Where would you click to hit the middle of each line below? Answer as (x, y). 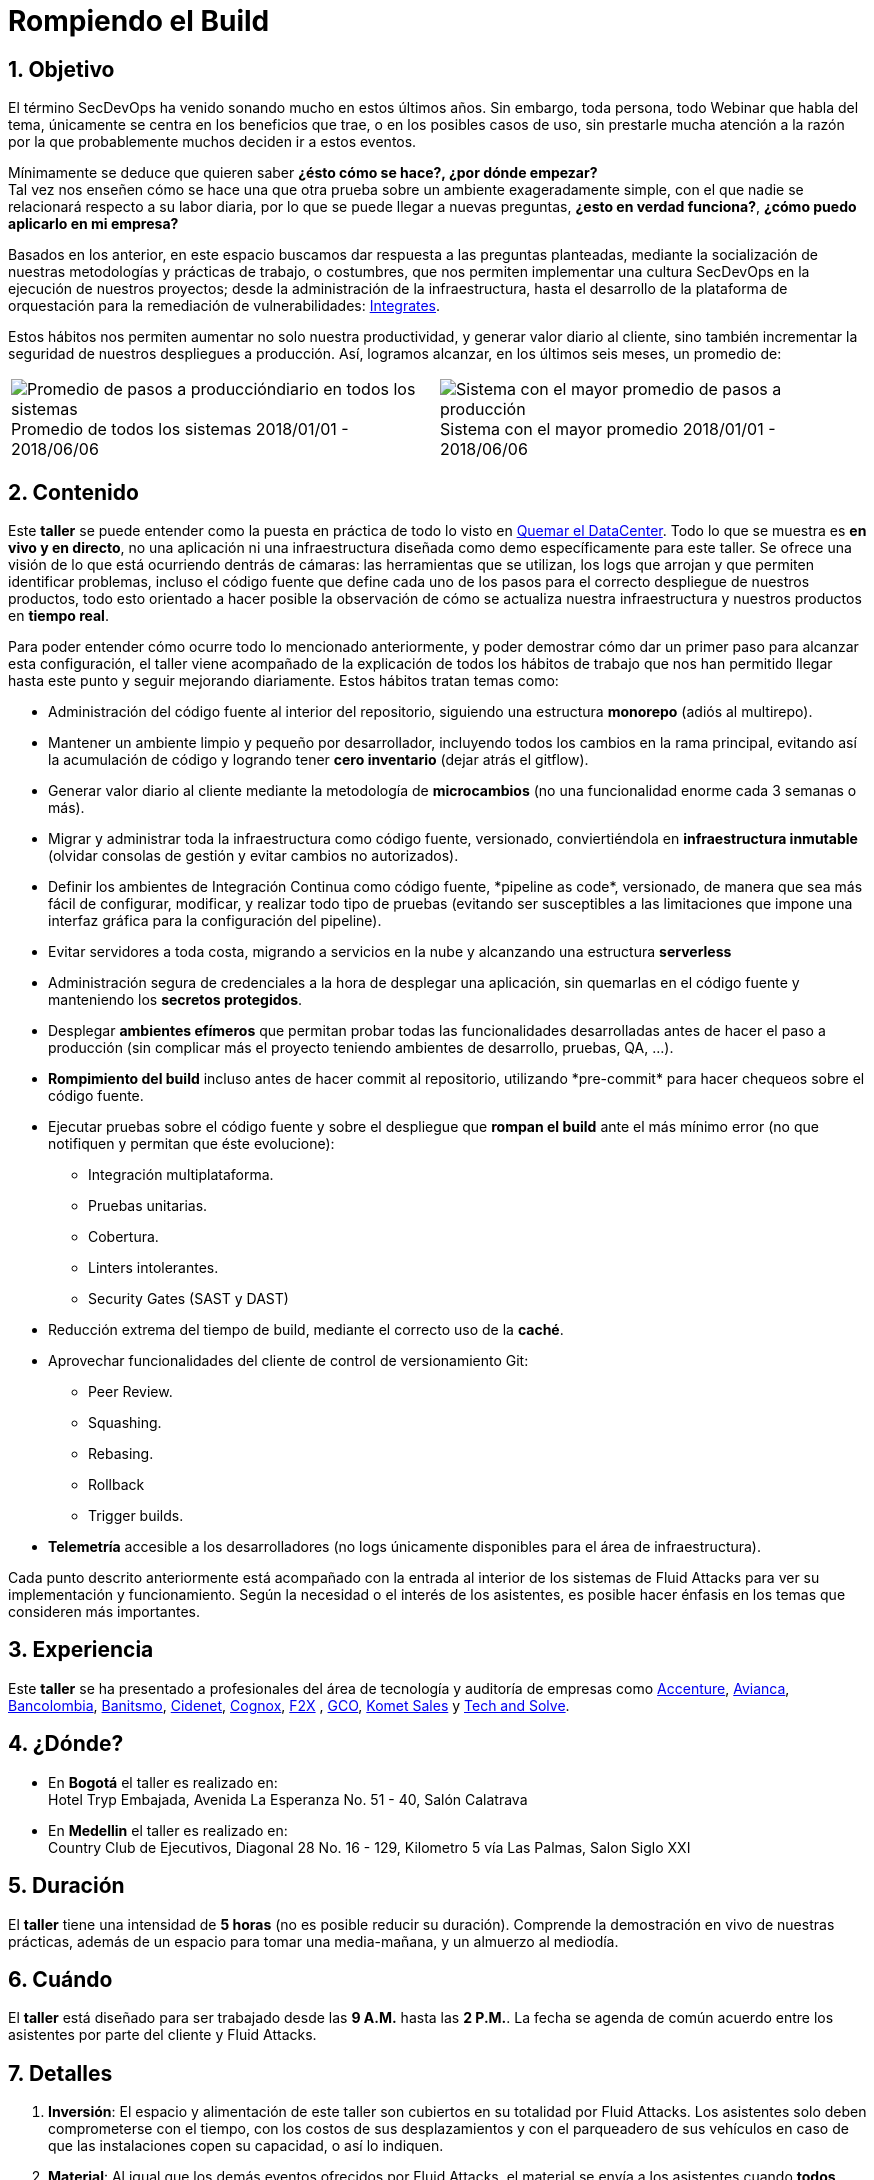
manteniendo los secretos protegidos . (175, 1000)
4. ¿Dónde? (66, 1744)
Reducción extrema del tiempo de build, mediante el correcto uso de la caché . (306, 1330)
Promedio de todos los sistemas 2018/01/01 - (180, 429)
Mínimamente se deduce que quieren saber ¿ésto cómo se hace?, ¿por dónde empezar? (303, 173)
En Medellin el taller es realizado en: (168, 1830)
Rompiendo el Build (139, 21)
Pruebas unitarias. (148, 1206)
